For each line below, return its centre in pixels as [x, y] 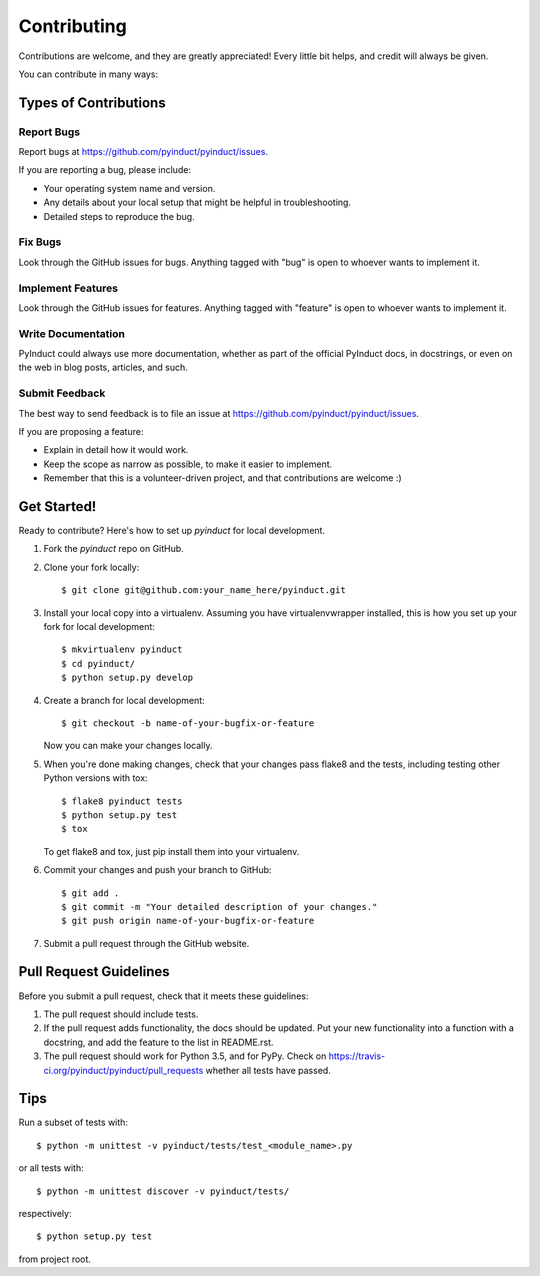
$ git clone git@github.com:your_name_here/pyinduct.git [204, 590]
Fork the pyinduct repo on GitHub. [113, 549]
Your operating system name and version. [129, 188]
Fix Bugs [40, 242]
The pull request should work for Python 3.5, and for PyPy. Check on [185, 1056]
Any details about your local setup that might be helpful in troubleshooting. [197, 202]
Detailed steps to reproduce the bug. [119, 216]
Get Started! [57, 506]
